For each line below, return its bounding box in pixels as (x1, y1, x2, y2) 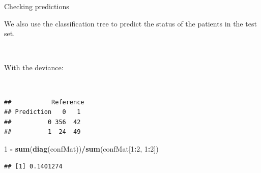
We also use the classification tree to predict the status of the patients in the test (4, 18, 257, 28)
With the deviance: (4, 62, 64, 73)
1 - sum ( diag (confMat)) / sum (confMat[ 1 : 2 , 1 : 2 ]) (4, 143, 159, 154)
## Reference (4, 98, 84, 106)
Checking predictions (4, 1, 69, 11)
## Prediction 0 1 (4, 108, 81, 116)
